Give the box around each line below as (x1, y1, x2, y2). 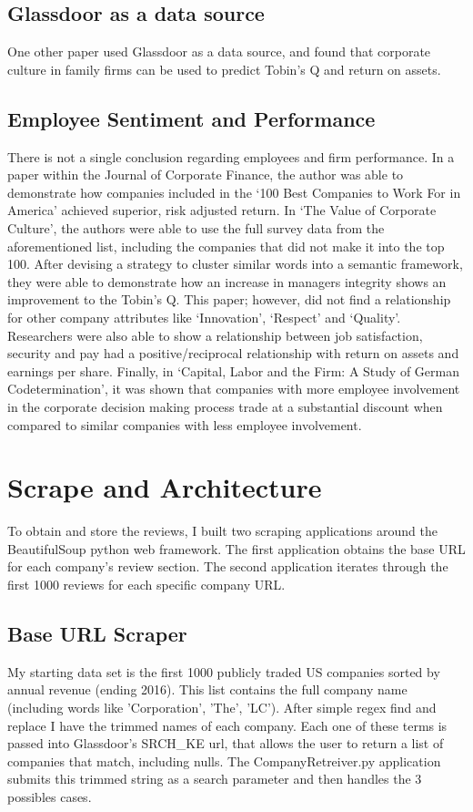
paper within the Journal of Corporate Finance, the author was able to (7, 165, 404, 184)
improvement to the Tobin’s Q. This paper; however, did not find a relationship (7, 290, 451, 309)
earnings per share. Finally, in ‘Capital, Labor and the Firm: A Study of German (7, 361, 459, 380)
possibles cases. (7, 786, 92, 806)
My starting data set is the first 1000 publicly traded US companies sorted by (7, 662, 440, 681)
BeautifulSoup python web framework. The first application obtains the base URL (7, 539, 466, 558)
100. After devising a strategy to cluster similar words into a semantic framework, (7, 254, 463, 273)
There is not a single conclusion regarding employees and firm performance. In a (7, 147, 455, 166)
